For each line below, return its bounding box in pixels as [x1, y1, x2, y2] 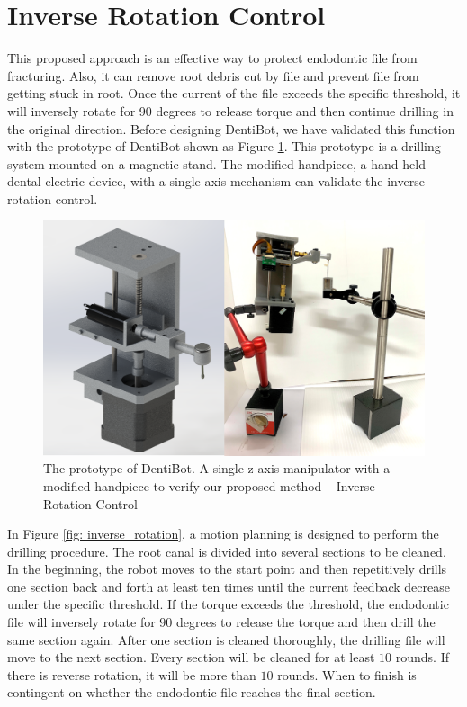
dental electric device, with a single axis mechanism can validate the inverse [7, 172, 425, 191]
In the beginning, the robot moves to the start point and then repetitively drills [7, 559, 447, 578]
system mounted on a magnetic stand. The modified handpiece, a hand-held [7, 154, 426, 173]
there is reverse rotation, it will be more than [7, 665, 256, 684]
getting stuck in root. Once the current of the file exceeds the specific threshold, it [7, 84, 461, 103]
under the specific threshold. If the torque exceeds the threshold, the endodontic [7, 595, 449, 613]
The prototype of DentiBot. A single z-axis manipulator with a [43, 459, 391, 478]
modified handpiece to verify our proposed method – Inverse [43, 476, 375, 495]
